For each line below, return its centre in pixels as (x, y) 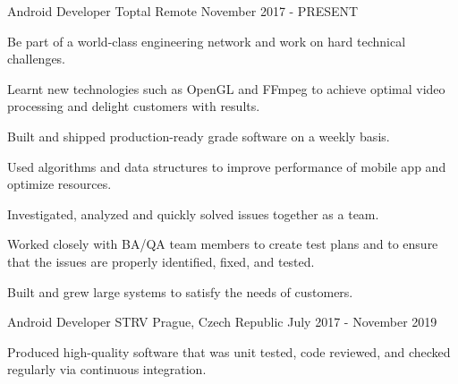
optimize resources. (59, 184)
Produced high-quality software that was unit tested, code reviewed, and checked (229, 351)
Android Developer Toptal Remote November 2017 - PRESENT (183, 11)
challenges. (37, 59)
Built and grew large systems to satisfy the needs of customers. (180, 291)
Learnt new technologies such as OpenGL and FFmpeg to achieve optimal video (226, 88)
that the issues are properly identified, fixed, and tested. (161, 261)
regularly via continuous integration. (107, 369)
